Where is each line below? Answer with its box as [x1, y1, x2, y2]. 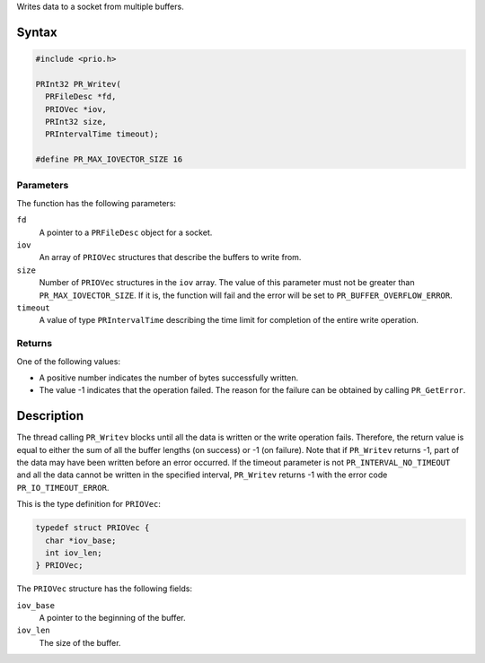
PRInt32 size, [45, 117, 108, 126]
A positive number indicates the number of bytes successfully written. [39, 372, 299, 383]
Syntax [16, 24, 57, 39]
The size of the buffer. [39, 637, 121, 648]
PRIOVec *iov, [45, 104, 108, 114]
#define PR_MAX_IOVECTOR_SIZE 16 [35, 154, 183, 165]
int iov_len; [45, 547, 102, 558]
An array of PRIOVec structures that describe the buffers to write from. [39, 252, 302, 263]
